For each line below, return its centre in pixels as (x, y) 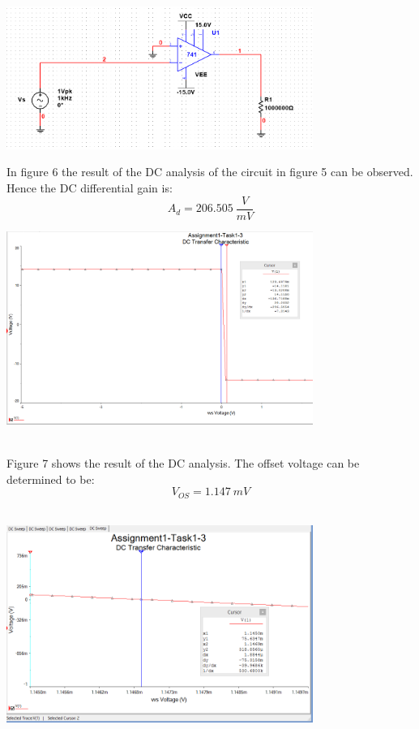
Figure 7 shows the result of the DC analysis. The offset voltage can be (183, 462)
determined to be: (51, 479)
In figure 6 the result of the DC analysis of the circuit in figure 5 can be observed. (210, 172)
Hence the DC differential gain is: (90, 188)
